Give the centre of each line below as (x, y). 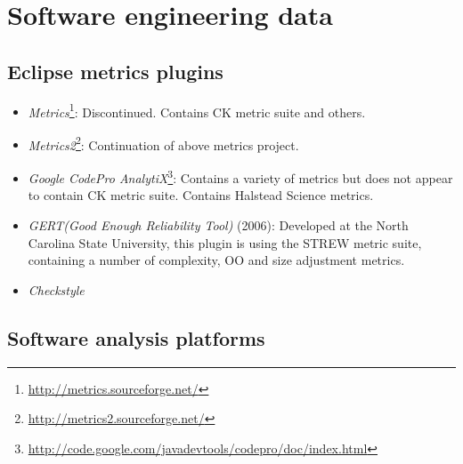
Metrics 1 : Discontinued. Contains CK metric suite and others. (197, 110)
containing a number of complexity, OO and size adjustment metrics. (216, 260)
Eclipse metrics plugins (115, 71)
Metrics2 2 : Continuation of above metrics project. (163, 143)
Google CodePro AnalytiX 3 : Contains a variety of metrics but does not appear (240, 176)
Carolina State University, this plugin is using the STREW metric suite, (225, 242)
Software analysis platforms (136, 337)
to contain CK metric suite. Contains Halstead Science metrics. (201, 195)
